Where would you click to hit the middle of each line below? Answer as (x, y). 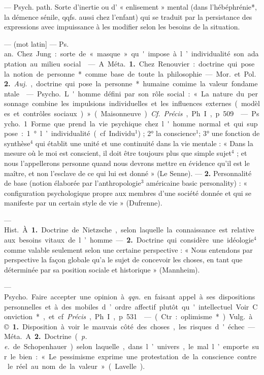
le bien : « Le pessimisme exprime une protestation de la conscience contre (134, 356)
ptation (15, 63)
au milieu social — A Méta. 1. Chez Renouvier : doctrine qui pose (142, 63)
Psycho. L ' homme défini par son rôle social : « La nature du (141, 93)
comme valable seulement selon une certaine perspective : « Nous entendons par (128, 249)
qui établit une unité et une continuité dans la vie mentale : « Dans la (144, 143)
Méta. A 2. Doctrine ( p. (46, 336)
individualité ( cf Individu (93, 133)
